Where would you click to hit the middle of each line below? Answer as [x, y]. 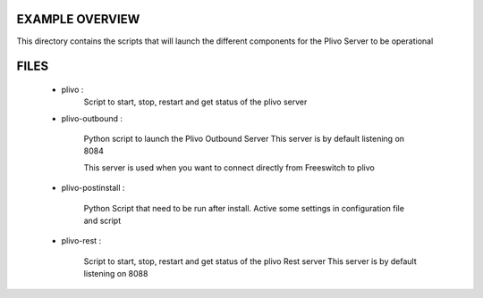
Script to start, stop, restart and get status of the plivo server [195, 102]
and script [102, 221]
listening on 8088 [116, 274]
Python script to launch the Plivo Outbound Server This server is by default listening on [244, 139]
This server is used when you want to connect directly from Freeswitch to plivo [229, 167]
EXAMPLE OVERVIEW [78, 19]
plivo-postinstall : [93, 188]
